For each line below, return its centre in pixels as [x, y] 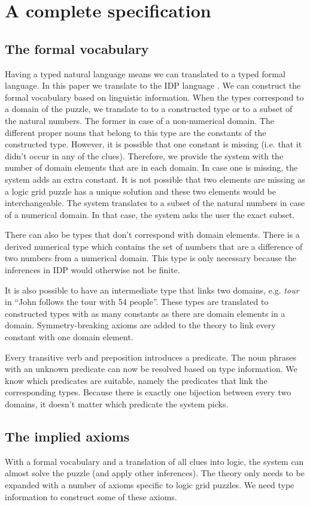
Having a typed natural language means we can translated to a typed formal [145, 73]
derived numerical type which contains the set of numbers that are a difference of [154, 246]
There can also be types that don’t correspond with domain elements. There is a [152, 235]
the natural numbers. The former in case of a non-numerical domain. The [139, 120]
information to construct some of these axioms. [91, 496]
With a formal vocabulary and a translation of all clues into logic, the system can [154, 461]
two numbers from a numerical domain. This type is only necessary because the [151, 258]
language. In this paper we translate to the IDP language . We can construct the [153, 85]
